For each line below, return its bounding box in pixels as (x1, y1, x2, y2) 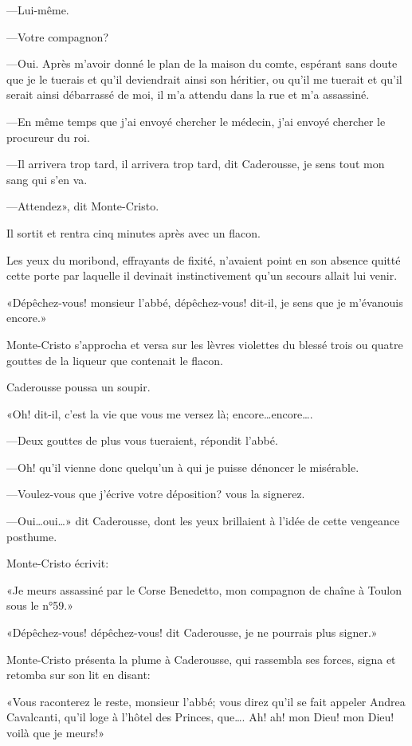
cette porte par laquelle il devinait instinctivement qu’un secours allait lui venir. (6, 267, 398, 284)
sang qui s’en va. (6, 171, 88, 187)
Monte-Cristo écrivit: (6, 555, 109, 571)
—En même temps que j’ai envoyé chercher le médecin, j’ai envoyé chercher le (6, 112, 386, 129)
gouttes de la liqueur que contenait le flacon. (6, 351, 223, 368)
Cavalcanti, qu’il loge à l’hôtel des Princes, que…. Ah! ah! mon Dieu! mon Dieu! (6, 709, 394, 725)
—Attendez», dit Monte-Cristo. (6, 198, 159, 214)
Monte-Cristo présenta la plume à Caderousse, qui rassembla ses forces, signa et (6, 650, 396, 667)
